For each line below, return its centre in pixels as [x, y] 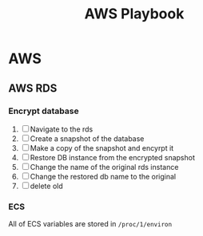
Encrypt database [44, 111]
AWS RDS [33, 88]
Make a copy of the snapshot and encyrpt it [102, 147]
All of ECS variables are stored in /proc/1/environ [90, 224]
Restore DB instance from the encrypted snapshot [113, 157]
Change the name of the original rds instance [104, 167]
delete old [46, 186]
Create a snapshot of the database [87, 138]
